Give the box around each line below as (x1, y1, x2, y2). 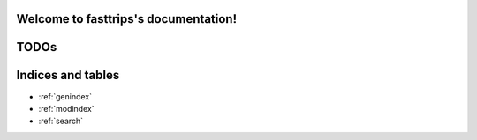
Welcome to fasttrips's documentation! (16, 11, 238, 26)
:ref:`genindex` (38, 91, 93, 101)
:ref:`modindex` (38, 103, 95, 114)
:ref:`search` (38, 115, 84, 127)
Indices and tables (16, 68, 120, 83)
